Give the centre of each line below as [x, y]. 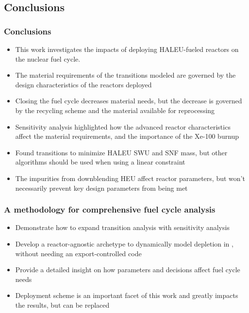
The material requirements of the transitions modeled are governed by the [125, 75]
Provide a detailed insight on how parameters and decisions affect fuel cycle [128, 270]
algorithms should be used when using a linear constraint [100, 162]
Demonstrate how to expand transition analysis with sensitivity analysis [122, 227]
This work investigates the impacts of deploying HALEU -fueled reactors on [127, 49]
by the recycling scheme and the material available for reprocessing [115, 110]
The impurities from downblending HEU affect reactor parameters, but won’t [130, 178]
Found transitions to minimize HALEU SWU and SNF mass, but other [121, 152]
